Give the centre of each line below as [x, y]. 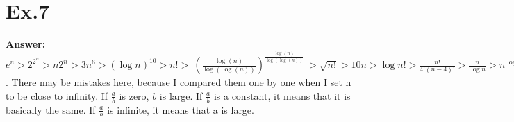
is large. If [181, 95]
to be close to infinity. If [57, 95]
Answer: [26, 44]
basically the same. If [51, 109]
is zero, [134, 95]
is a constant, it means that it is [282, 95]
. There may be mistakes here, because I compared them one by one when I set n [179, 82]
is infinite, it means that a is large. [181, 109]
